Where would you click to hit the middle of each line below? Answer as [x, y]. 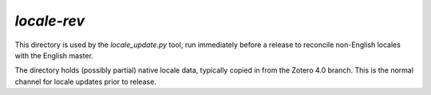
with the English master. [54, 55]
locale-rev [50, 21]
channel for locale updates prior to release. [86, 81]
